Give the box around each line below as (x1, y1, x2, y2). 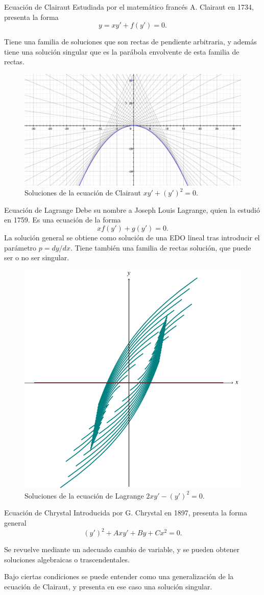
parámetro (4, 242, 37, 253)
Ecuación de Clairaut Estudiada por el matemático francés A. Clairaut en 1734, (4, 2, 254, 12)
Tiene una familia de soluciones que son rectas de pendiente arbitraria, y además (4, 36, 257, 47)
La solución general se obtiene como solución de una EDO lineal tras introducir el (4, 232, 260, 243)
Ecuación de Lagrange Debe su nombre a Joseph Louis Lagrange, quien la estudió (4, 204, 260, 215)
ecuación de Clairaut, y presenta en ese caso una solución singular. (4, 581, 212, 591)
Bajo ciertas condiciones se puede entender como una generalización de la (4, 571, 234, 582)
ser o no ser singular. (4, 252, 69, 263)
